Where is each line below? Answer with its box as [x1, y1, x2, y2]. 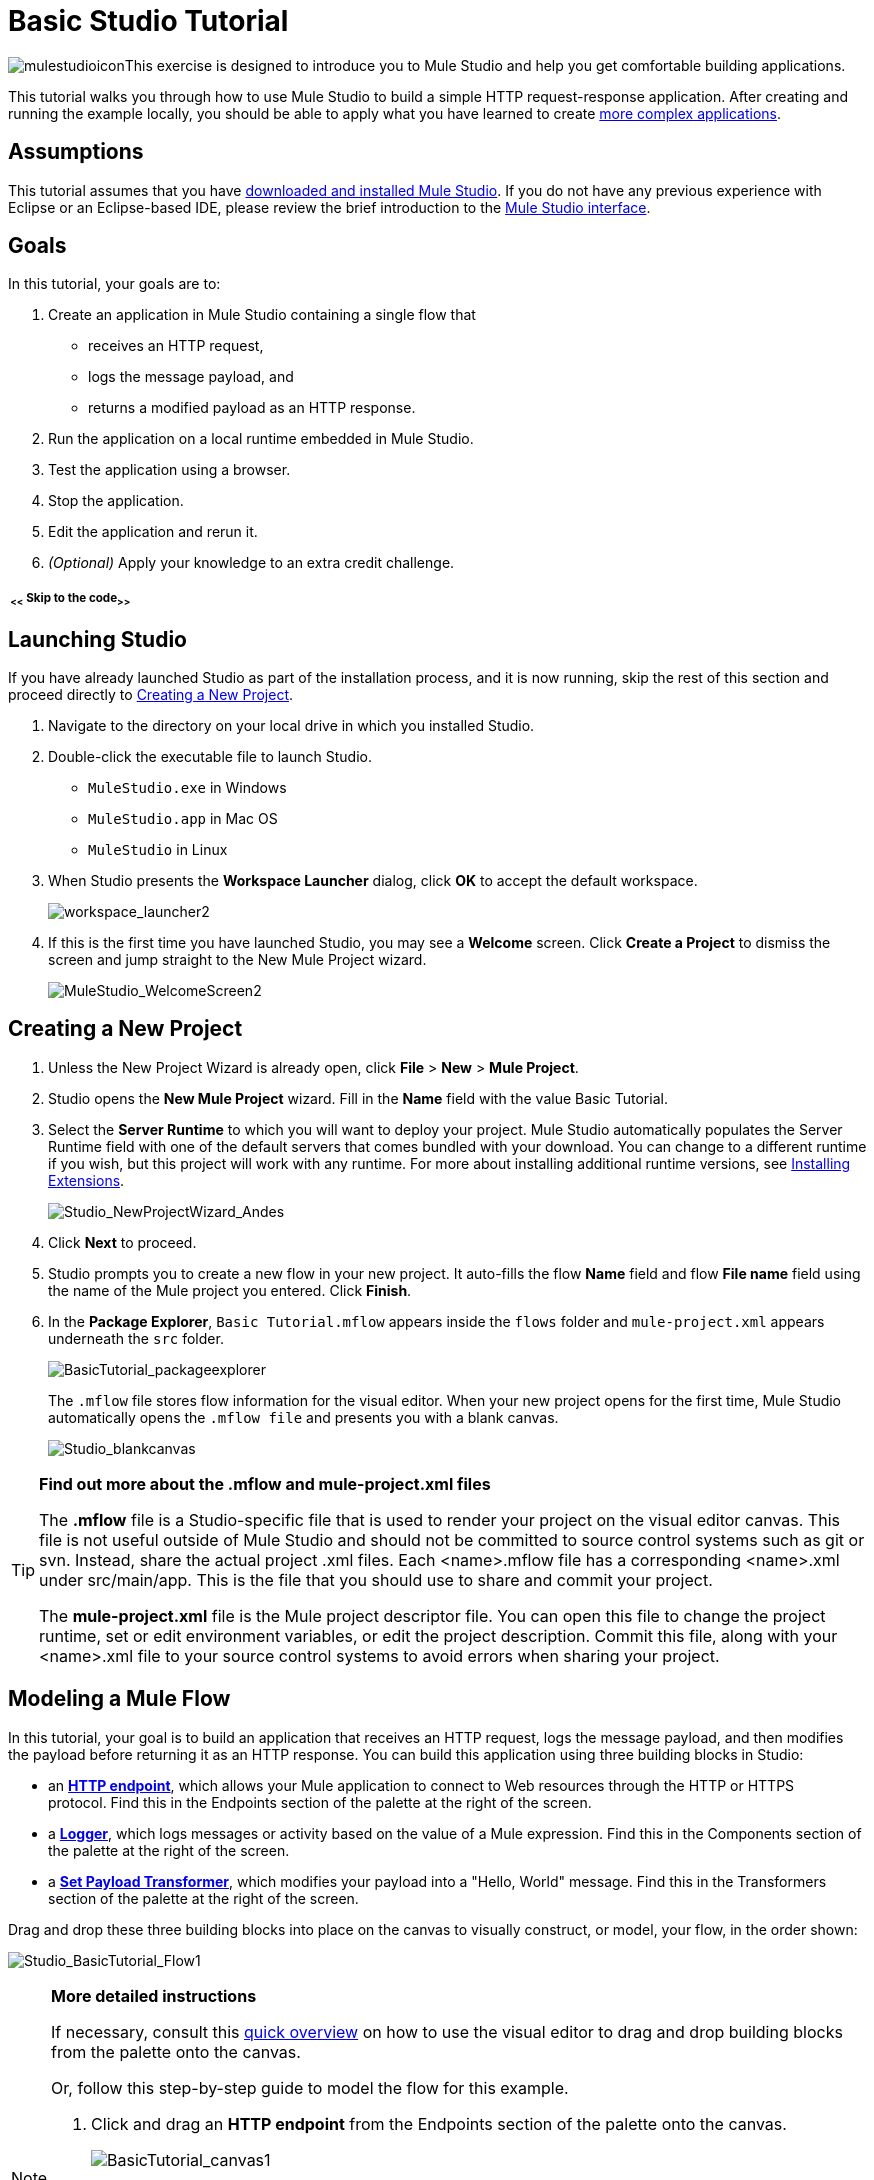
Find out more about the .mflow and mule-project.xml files [39, 1473, 491, 1494]
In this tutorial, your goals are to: [8, 275, 221, 293]
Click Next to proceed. [48, 1233, 197, 1251]
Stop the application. [48, 492, 184, 510]
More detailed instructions [51, 1985, 257, 2006]
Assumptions [8, 139, 144, 165]
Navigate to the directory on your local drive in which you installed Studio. [48, 716, 535, 734]
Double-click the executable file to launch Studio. [48, 747, 372, 765]
